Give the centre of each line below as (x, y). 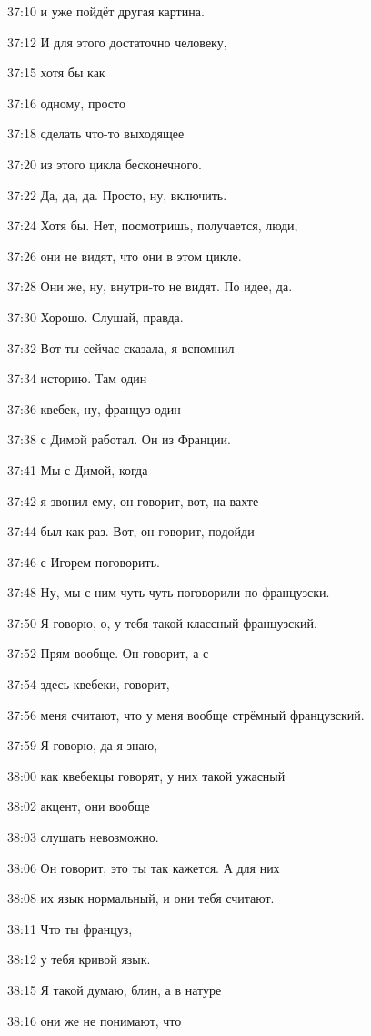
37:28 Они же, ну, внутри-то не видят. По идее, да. (150, 286)
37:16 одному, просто (66, 102)
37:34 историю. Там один (77, 378)
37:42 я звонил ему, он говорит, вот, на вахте (133, 500)
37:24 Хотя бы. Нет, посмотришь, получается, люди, (153, 225)
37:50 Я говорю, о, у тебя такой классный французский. (162, 622)
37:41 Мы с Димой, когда (78, 469)
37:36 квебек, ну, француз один (94, 408)
